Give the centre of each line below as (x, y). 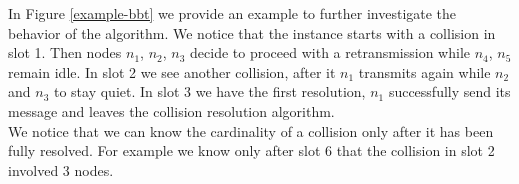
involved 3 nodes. (61, 169)
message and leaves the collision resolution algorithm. (171, 110)
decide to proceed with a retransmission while (330, 52)
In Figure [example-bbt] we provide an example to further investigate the (232, 13)
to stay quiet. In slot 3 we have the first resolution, (209, 91)
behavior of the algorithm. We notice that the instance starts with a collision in (252, 32)
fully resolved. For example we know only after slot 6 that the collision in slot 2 (251, 150)
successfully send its (449, 91)
